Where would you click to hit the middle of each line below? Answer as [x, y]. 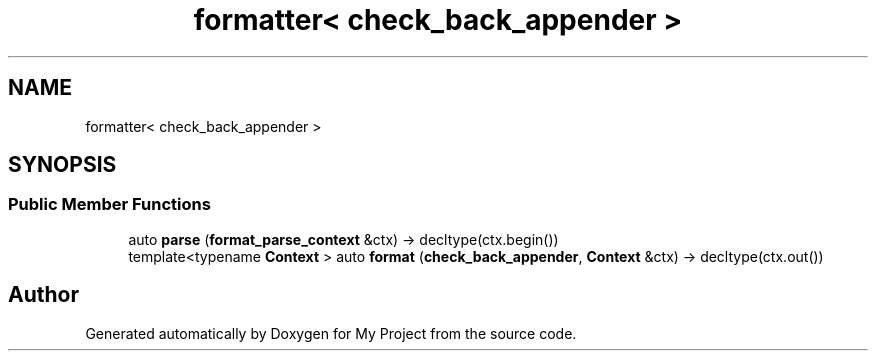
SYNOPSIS [62, 165]
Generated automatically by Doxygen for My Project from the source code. [331, 333]
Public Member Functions [109, 204]
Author [43, 295]
